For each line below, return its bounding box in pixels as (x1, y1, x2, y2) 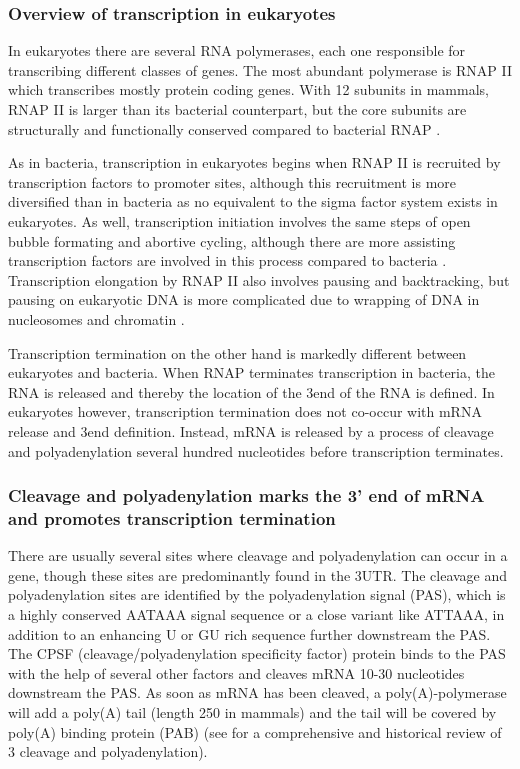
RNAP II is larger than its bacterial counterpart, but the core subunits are (8, 99, 467, 119)
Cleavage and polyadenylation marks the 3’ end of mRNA (8, 483, 485, 508)
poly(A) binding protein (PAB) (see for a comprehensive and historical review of (8, 721, 502, 742)
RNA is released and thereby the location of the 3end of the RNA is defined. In (8, 381, 495, 402)
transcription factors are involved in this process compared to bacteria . (8, 250, 447, 271)
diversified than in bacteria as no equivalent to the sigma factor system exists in (8, 191, 498, 212)
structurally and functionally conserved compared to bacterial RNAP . (8, 118, 441, 139)
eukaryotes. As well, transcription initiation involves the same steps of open (8, 210, 471, 231)
